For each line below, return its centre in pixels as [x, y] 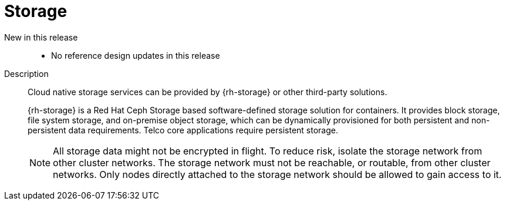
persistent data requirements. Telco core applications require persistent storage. [183, 130]
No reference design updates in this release [136, 55]
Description [26, 73]
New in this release [41, 37]
